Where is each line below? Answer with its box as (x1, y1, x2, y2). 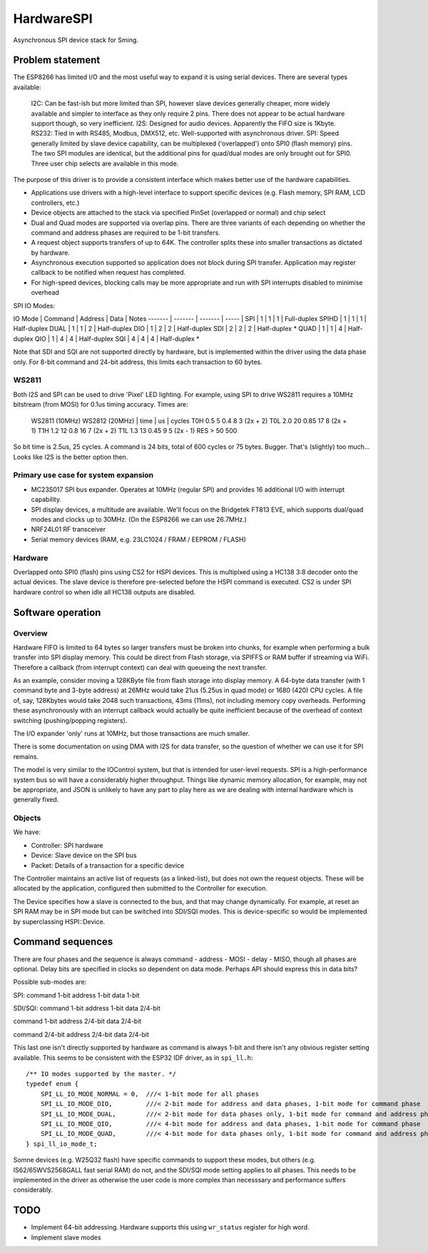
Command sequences (13, 935, 113, 948)
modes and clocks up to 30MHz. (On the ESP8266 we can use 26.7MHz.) (31, 515, 248, 524)
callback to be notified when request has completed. (31, 268, 185, 277)
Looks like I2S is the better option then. (13, 452, 128, 461)
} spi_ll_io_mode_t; (26, 1140, 98, 1148)
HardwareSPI (13, 11, 93, 26)
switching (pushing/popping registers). (13, 716, 128, 724)
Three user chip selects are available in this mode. (31, 159, 179, 168)
